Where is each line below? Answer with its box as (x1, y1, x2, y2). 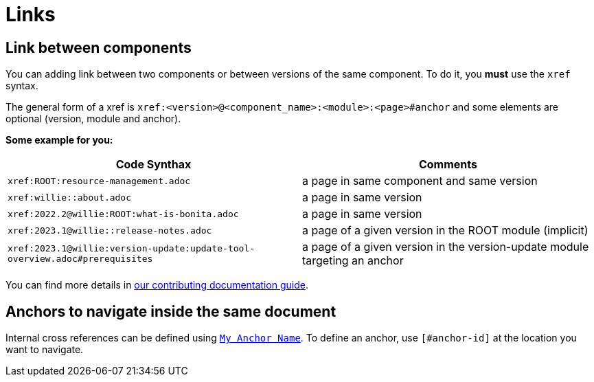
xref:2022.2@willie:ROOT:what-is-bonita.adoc (8, 208, 239, 219)
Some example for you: (5, 134, 113, 146)
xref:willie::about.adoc (8, 192, 132, 203)
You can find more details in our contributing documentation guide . (5, 279, 308, 291)
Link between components (5, 38, 192, 56)
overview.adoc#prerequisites (8, 254, 153, 265)
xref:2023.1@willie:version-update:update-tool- (8, 243, 255, 254)
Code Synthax (115, 157, 192, 172)
